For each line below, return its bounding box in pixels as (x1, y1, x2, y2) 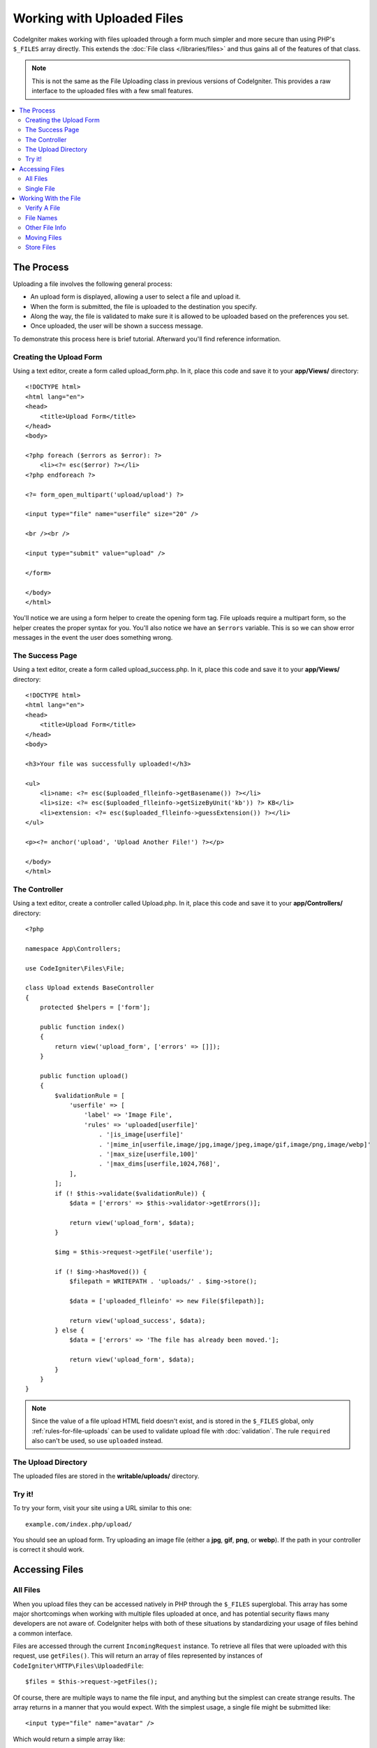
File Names (25, 213, 58, 222)
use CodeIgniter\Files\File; (25, 964, 125, 972)
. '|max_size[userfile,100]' (98, 1150, 199, 1158)
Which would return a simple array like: (13, 1735, 126, 1743)
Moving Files (25, 233, 62, 241)
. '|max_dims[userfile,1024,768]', (98, 1160, 221, 1168)
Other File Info (25, 224, 66, 232)
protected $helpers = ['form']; (39, 1003, 151, 1012)
